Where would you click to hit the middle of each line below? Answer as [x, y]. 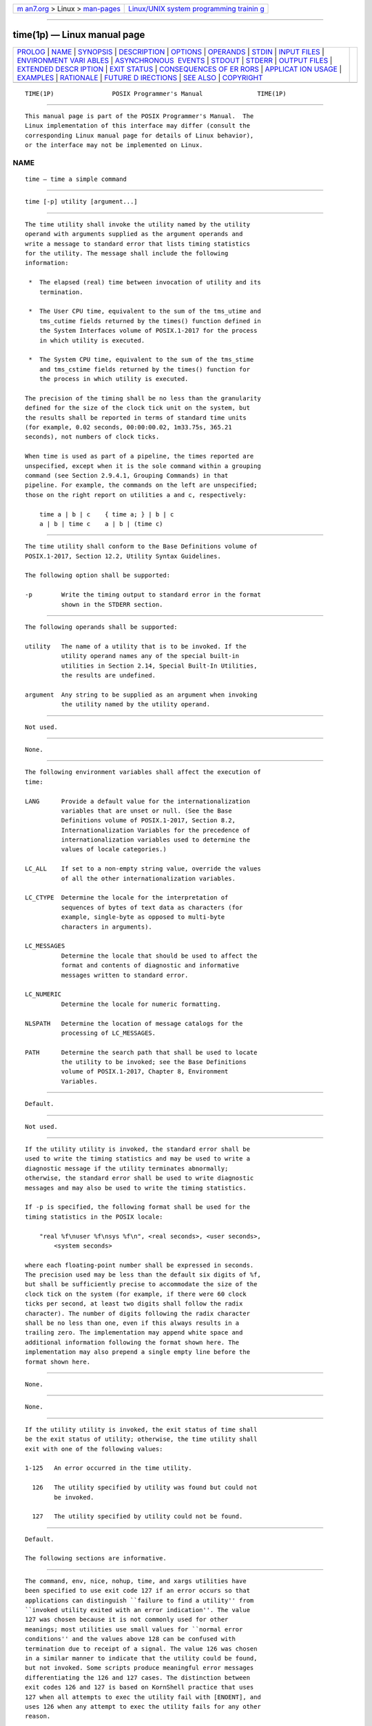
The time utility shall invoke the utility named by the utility [138, 224]
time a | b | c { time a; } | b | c [106, 514]
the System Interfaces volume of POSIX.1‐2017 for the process [148, 331]
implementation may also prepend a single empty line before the [138, 1352]
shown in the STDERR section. [112, 604]
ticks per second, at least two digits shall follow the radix [134, 1304]
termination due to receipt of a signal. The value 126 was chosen [141, 1649]
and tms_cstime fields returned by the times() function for [145, 369]
